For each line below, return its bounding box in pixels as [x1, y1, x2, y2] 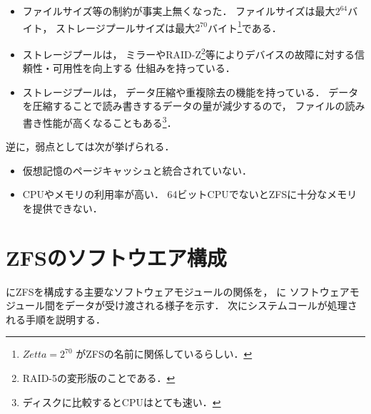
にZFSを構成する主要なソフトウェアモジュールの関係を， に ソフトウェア [6, 284, 350, 299]
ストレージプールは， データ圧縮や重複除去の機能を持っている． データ [22, 84, 359, 99]
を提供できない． [22, 200, 103, 215]
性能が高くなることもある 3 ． [42, 113, 177, 130]
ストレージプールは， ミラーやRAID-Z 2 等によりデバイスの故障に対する [22, 44, 355, 61]
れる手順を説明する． [6, 311, 106, 326]
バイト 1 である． [207, 18, 282, 35]
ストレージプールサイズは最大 [56, 20, 195, 35]
